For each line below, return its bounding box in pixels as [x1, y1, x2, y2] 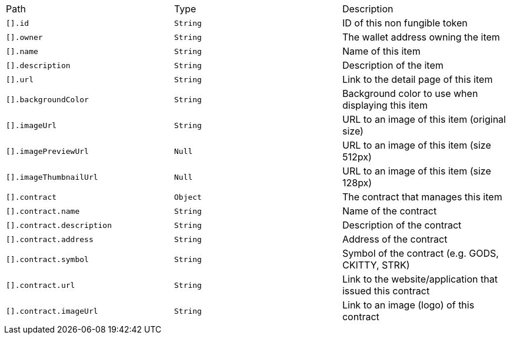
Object [174, 192, 202, 202]
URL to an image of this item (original [342, 113, 506, 125]
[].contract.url [6, 280, 75, 290]
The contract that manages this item [342, 191, 502, 203]
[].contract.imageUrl [6, 306, 98, 315]
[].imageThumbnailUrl [6, 172, 98, 182]
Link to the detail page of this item [342, 73, 493, 85]
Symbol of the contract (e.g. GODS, [342, 247, 499, 259]
